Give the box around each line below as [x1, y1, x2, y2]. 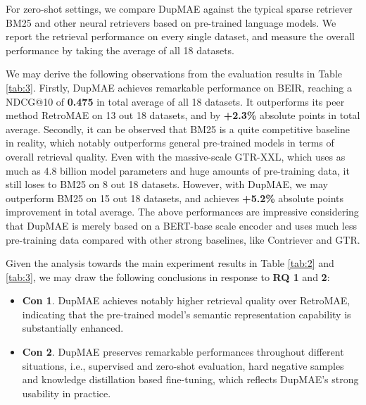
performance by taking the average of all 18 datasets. [6, 42, 234, 57]
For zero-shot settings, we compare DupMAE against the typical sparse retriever [6, 1, 353, 15]
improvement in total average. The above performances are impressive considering [6, 204, 359, 219]
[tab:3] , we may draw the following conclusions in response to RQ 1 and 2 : [6, 269, 330, 284]
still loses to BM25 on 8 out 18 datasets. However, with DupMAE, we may [6, 177, 328, 192]
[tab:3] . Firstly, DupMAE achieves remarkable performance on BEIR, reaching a [6, 80, 352, 94]
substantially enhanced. [22, 320, 124, 335]
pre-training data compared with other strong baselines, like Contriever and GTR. [6, 232, 360, 247]
